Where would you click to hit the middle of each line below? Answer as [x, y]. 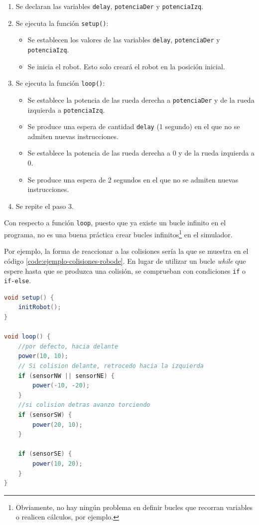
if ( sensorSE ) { [45, 454]
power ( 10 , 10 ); [43, 356]
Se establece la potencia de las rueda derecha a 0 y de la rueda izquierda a [141, 153]
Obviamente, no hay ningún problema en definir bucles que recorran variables [134, 507]
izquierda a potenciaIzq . [66, 109]
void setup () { [29, 297]
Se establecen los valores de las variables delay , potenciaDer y [124, 40]
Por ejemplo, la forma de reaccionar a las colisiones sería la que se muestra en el [126, 251]
